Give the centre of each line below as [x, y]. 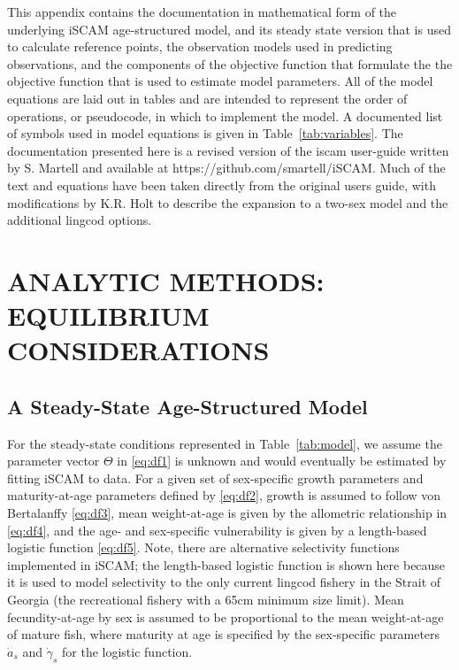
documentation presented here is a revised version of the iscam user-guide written [228, 150]
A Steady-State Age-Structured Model [187, 406]
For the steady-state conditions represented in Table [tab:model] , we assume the [225, 443]
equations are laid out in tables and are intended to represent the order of [207, 98]
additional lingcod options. [80, 220]
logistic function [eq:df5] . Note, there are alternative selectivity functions [203, 547]
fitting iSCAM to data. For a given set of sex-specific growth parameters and [215, 477]
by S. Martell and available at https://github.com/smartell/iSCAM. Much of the [226, 168]
